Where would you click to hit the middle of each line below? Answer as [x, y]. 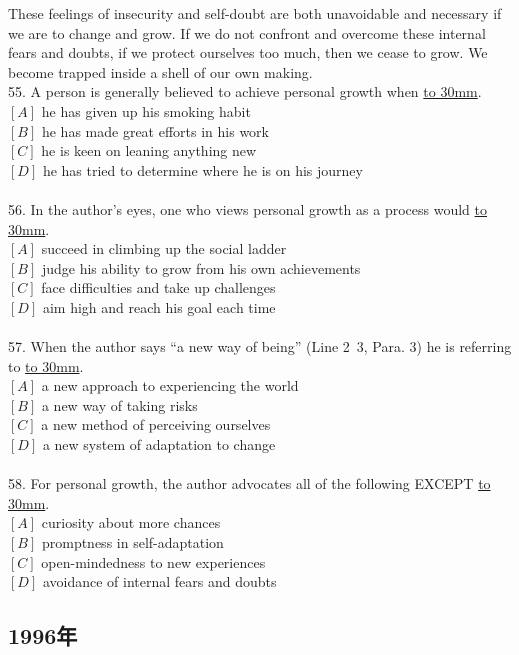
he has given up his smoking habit [146, 110]
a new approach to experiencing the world [170, 385]
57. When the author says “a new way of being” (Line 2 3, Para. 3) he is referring [260, 346]
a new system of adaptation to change [159, 444]
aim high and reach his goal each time [159, 306]
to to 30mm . [46, 365]
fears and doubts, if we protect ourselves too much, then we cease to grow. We [248, 52]
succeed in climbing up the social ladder [164, 248]
